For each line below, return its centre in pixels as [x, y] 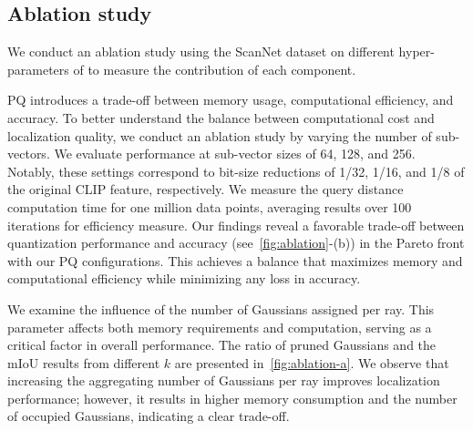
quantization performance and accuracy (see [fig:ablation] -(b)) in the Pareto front [236, 243]
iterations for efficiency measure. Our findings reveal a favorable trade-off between [236, 225]
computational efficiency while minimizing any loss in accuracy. [184, 278]
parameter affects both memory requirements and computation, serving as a [220, 327]
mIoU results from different [84, 362]
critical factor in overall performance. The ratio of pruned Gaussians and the [222, 345]
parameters [38, 69]
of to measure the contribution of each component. [215, 69]
